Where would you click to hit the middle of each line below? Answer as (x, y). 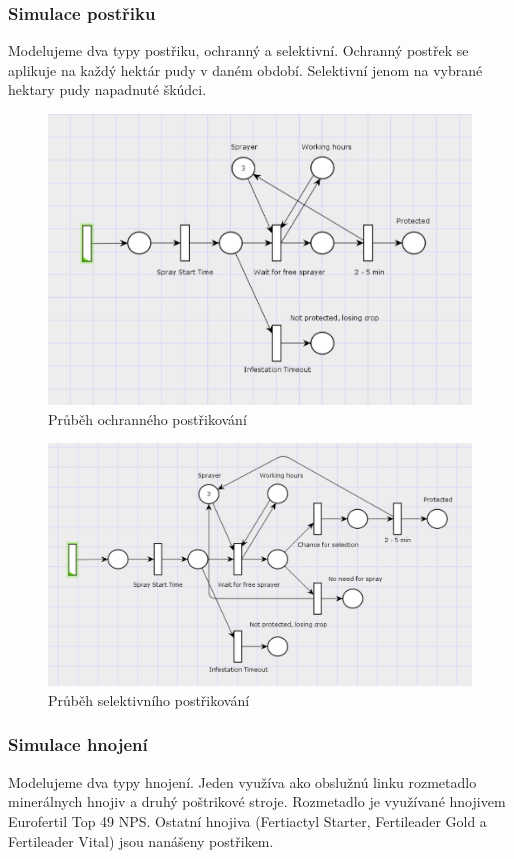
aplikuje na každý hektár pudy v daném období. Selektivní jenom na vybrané (245, 69)
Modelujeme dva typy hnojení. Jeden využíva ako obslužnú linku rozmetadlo (242, 781)
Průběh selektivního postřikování (149, 699)
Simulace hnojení (78, 744)
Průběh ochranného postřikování (147, 418)
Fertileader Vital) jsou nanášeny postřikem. (141, 840)
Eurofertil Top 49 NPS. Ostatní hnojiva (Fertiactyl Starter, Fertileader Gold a (247, 820)
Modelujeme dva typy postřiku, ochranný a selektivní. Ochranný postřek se (238, 50)
